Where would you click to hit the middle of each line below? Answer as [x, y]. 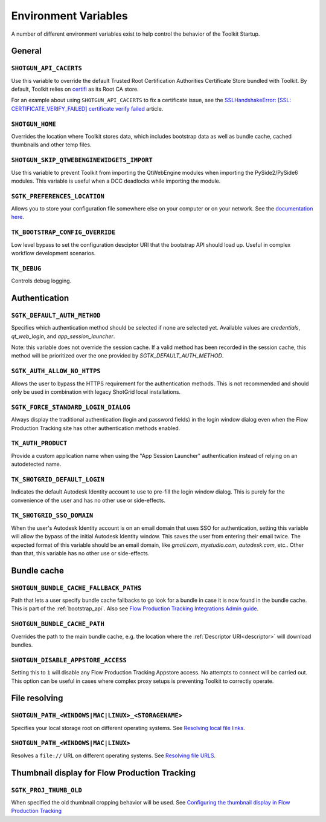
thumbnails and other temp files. [51, 145]
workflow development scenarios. [53, 253]
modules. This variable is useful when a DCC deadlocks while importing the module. [116, 181]
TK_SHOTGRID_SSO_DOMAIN [52, 516]
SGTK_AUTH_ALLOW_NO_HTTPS [56, 371]
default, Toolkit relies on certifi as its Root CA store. [75, 89]
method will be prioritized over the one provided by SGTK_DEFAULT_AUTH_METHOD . [117, 356]
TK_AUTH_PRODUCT [39, 443]
